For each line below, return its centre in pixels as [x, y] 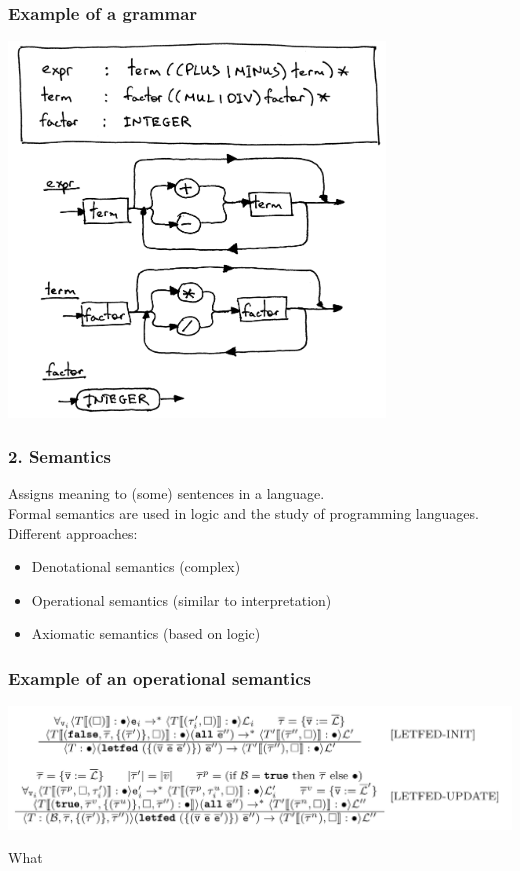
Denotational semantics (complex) [136, 566]
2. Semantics [60, 456]
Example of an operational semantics [159, 677]
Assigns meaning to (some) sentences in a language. [166, 493]
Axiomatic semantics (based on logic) [146, 633]
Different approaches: [73, 532]
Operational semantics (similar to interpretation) [181, 599]
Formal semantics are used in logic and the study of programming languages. [243, 513]
